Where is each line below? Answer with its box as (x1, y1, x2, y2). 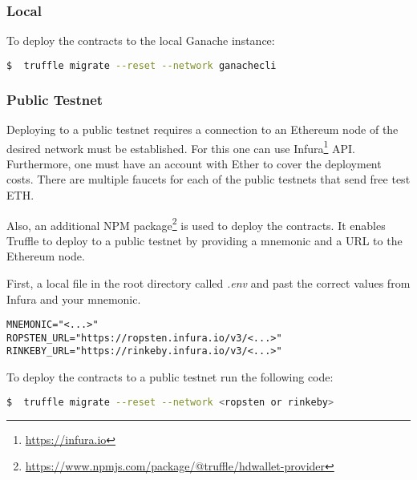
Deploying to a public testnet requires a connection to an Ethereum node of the (6, 120, 399, 137)
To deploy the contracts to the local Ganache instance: (6, 32, 275, 49)
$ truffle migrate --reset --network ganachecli (6, 59, 277, 71)
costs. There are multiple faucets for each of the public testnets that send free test (6, 171, 411, 188)
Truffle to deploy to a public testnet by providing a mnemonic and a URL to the (6, 232, 403, 248)
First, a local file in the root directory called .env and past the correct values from (6, 274, 411, 291)
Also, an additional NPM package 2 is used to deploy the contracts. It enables (6, 214, 386, 233)
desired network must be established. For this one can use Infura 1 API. (6, 137, 356, 156)
